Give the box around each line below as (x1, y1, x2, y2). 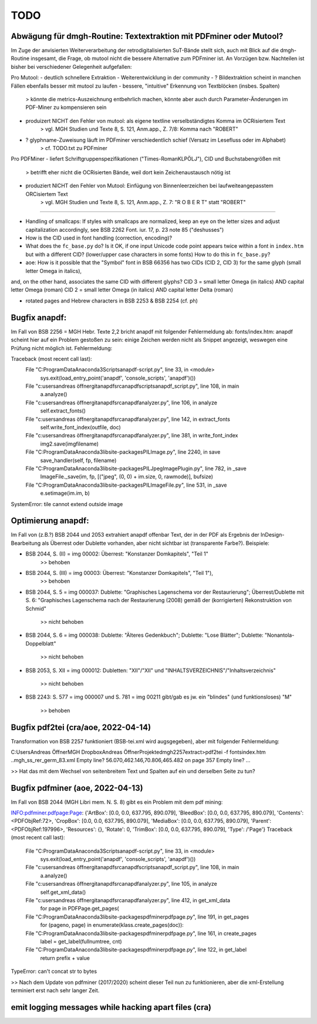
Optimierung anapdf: (11, 516, 89, 526)
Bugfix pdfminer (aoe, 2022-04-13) (11, 783, 143, 793)
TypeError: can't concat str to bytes (11, 968, 97, 975)
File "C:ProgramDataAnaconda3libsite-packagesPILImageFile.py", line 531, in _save (25, 481, 227, 488)
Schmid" (25, 605, 47, 612)
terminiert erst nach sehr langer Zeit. (11, 986, 100, 994)
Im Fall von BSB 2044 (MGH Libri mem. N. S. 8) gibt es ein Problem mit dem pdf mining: (11, 798, 223, 806)
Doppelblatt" (25, 640, 56, 647)
